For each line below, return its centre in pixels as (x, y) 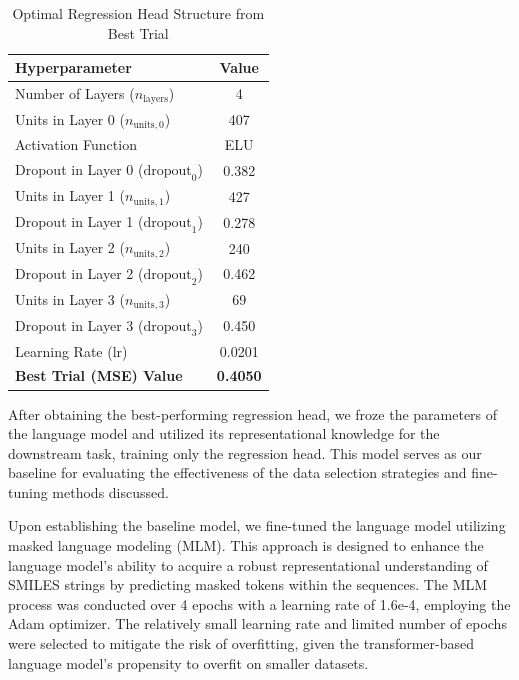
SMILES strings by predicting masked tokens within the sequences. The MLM (248, 584)
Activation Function (76, 144)
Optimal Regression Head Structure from (138, 13)
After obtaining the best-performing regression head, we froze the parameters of (253, 413)
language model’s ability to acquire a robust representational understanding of (248, 564)
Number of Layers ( (75, 93)
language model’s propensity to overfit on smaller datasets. (188, 662)
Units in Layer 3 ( (70, 298)
